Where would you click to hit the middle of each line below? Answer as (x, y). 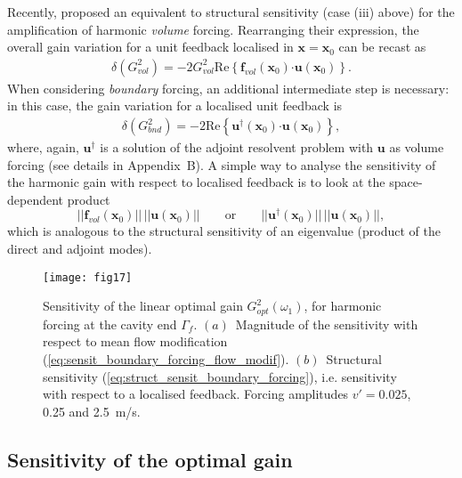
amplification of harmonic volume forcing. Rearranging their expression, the (213, 29)
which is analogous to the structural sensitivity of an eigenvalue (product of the (224, 231)
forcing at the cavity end (110, 324)
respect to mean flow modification (135, 341)
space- (406, 182)
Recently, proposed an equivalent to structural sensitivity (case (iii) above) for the (231, 12)
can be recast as (382, 47)
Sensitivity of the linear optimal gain (143, 306)
